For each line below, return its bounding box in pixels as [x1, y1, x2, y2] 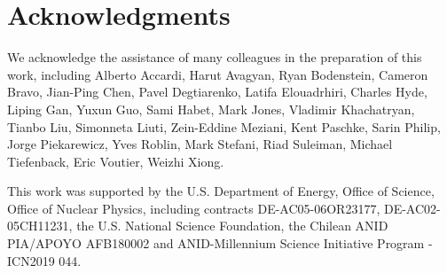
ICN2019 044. [7, 251, 82, 269]
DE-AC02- [383, 199, 441, 217]
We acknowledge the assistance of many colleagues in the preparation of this [7, 48, 422, 66]
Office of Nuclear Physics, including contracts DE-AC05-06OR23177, [7, 199, 380, 217]
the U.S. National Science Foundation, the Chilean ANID [76, 216, 388, 235]
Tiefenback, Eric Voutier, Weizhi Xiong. [7, 152, 224, 170]
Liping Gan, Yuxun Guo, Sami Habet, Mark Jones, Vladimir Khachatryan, [7, 99, 415, 118]
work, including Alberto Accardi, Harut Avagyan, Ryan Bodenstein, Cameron [7, 65, 428, 83]
